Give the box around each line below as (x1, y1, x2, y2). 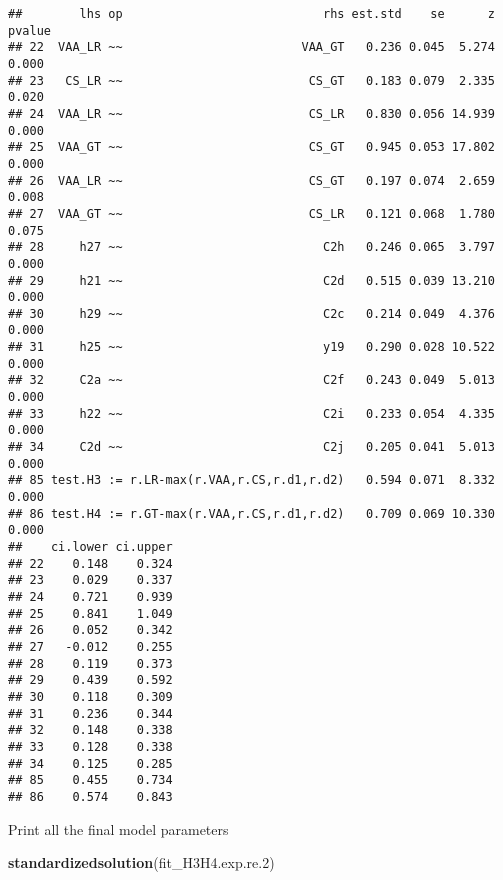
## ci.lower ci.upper (8, 540, 173, 554)
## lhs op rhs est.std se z (8, 7, 495, 21)
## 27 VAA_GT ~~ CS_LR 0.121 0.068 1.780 (8, 206, 495, 221)
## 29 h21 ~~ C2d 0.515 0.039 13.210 (8, 273, 495, 288)
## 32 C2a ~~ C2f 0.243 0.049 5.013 (8, 373, 495, 388)
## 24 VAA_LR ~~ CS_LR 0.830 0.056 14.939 (8, 106, 495, 121)
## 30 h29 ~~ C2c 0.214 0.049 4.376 (8, 306, 495, 321)
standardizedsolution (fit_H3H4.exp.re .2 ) (8, 852, 275, 873)
